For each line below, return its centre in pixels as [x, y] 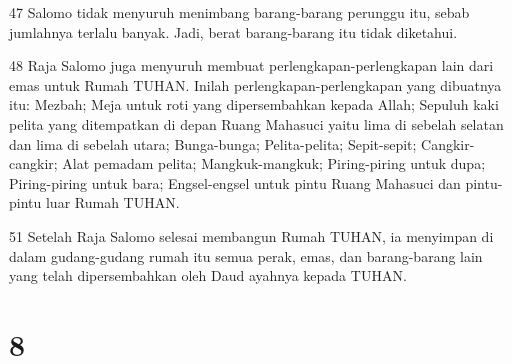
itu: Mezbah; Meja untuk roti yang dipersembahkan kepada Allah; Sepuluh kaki [254, 104]
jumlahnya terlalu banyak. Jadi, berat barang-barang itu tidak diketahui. [233, 31]
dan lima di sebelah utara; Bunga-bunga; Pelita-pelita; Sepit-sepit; [213, 143]
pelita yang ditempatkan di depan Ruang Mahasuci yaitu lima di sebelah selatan [256, 123]
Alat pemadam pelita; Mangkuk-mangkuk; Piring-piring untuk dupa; [274, 163]
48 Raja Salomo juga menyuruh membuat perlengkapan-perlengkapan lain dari [251, 65]
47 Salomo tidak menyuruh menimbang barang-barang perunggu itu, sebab [239, 12]
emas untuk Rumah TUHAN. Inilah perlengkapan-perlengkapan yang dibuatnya [255, 84]
